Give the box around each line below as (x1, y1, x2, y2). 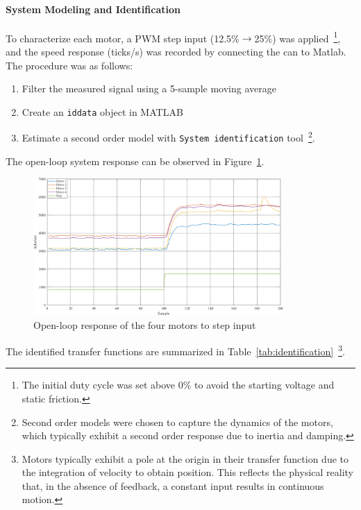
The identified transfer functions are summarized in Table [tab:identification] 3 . (6, 342, 345, 358)
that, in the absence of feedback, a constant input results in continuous (22, 478, 324, 493)
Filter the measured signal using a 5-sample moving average (22, 81, 276, 96)
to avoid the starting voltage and (194, 377, 335, 392)
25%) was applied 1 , (254, 28, 341, 45)
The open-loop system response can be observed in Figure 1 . (6, 153, 265, 168)
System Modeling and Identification (6, 1, 180, 16)
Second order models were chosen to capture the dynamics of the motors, (22, 414, 333, 429)
